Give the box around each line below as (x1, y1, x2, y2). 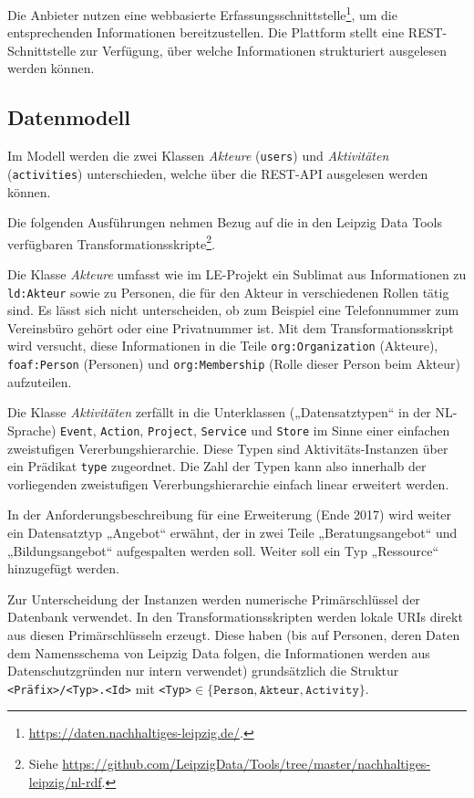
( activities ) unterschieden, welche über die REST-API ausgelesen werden (7, 163, 428, 183)
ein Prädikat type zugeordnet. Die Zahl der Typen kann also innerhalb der (7, 457, 427, 476)
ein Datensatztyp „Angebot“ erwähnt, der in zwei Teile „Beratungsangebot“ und (7, 523, 458, 542)
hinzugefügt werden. (7, 559, 119, 578)
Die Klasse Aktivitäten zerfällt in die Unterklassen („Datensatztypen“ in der (7, 403, 431, 422)
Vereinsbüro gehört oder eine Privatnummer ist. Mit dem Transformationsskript (7, 318, 454, 337)
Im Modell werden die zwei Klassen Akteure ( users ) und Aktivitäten (7, 146, 389, 165)
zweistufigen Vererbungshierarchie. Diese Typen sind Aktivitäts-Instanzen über (7, 438, 448, 457)
